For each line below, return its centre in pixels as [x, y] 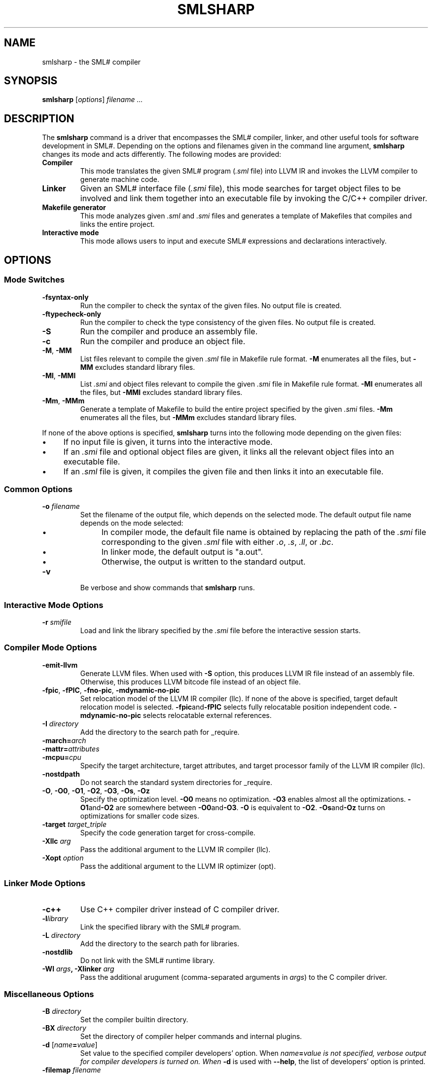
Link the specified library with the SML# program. [161, 927]
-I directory [60, 723]
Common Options [38, 489]
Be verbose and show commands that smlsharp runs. [167, 588]
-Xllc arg [56, 841]
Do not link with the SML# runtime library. [147, 960]
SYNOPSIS [31, 81]
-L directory [61, 935]
